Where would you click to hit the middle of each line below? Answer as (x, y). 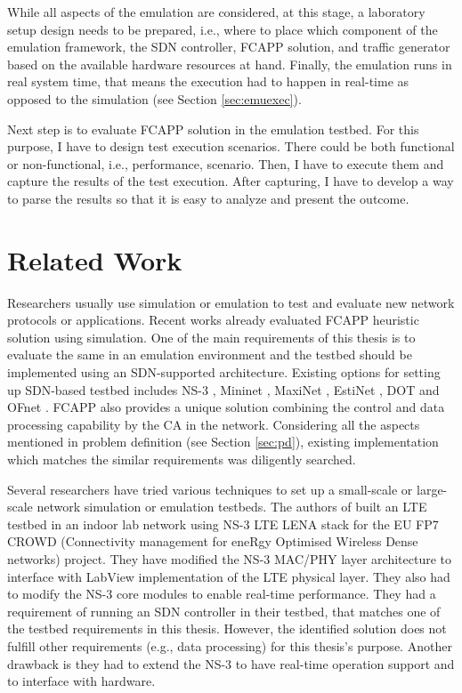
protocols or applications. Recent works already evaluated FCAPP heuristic (213, 320)
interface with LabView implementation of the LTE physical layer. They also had (229, 576)
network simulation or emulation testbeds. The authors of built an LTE (232, 507)
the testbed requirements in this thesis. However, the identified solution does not (227, 629)
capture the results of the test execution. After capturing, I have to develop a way (231, 181)
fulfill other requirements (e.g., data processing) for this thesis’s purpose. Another (230, 645)
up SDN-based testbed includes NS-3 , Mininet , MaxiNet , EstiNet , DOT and (223, 389)
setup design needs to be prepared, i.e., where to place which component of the (223, 29)
